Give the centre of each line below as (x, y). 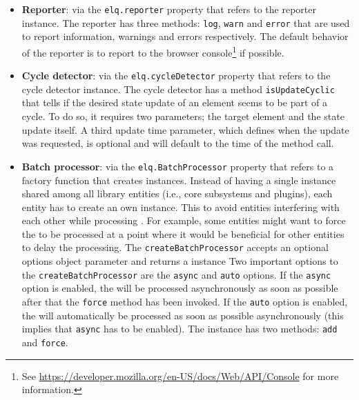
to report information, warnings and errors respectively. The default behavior (185, 36)
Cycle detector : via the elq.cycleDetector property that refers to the (176, 76)
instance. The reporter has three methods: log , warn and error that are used (186, 22)
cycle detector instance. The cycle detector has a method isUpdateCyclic (178, 89)
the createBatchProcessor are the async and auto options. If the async (176, 274)
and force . (45, 342)
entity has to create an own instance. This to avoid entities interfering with (181, 207)
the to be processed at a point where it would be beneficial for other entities (183, 233)
